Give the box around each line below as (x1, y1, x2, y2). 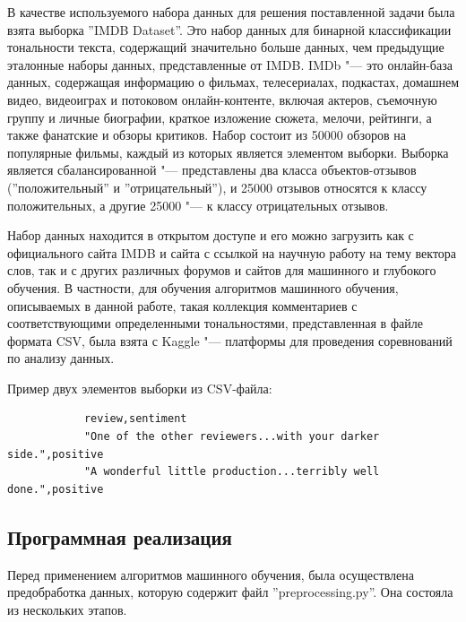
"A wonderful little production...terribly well (83, 465, 380, 479)
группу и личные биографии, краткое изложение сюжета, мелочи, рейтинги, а (7, 108, 432, 126)
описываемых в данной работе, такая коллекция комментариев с (7, 296, 358, 315)
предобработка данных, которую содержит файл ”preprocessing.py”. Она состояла (7, 583, 453, 601)
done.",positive (7, 482, 104, 496)
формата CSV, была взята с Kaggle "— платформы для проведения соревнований (7, 331, 453, 350)
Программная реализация (7, 523, 232, 550)
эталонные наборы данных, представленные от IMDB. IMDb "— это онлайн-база (7, 55, 453, 73)
